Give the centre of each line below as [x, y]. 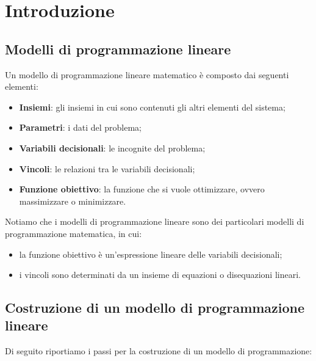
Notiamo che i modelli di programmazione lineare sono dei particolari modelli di [155, 221]
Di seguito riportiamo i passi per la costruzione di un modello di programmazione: [159, 351]
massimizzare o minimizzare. [73, 201]
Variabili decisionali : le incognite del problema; [112, 148]
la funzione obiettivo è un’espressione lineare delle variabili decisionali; [151, 254]
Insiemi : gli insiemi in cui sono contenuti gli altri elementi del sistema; [152, 107]
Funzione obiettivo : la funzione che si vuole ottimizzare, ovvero [142, 189]
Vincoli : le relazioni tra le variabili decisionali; [107, 168]
